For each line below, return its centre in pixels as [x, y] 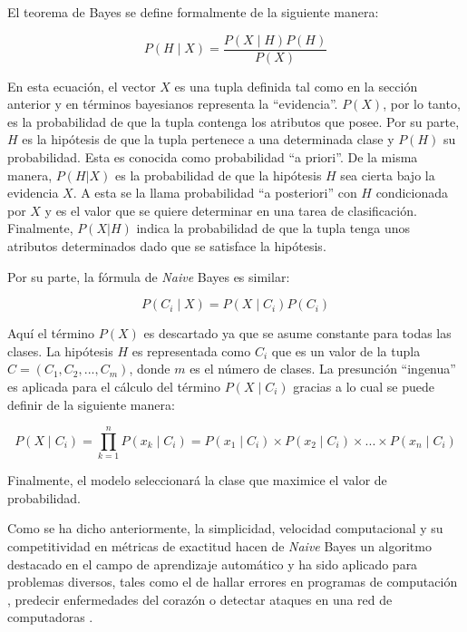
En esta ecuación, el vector [82, 86]
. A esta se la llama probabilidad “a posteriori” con [215, 193]
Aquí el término [51, 333]
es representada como [191, 350]
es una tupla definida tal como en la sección [296, 86]
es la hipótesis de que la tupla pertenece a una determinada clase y [208, 139]
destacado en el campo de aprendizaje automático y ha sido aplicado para [213, 564]
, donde [150, 369]
